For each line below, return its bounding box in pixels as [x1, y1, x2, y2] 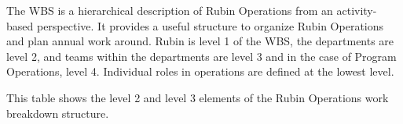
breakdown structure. [6, 105, 109, 121]
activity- [336, 2, 377, 18]
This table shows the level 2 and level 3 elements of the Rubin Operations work [6, 89, 389, 105]
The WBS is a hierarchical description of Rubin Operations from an [6, 2, 333, 18]
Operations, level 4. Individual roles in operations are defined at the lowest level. [6, 63, 394, 80]
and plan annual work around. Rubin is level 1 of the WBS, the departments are [6, 33, 394, 49]
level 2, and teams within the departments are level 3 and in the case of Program [6, 48, 397, 64]
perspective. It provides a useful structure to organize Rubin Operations [36, 17, 384, 34]
